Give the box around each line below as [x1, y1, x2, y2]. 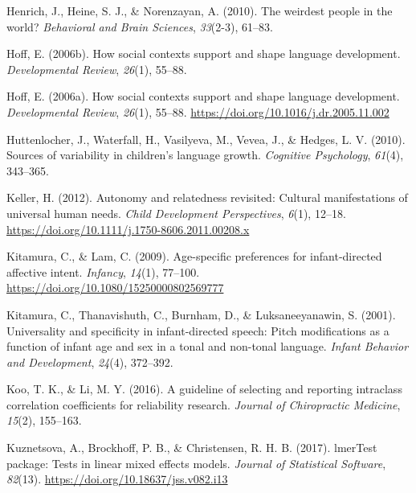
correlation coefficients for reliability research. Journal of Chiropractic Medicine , [6, 396, 401, 413]
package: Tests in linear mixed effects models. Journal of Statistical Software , [6, 454, 386, 471]
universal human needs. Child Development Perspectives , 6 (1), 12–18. [6, 204, 346, 221]
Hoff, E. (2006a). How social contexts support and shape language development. [6, 88, 400, 105]
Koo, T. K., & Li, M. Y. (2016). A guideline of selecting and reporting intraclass [6, 380, 402, 397]
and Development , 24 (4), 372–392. [6, 353, 173, 370]
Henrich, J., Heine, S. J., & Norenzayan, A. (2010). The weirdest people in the [6, 2, 393, 18]
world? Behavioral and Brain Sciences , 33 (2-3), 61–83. [6, 18, 273, 35]
